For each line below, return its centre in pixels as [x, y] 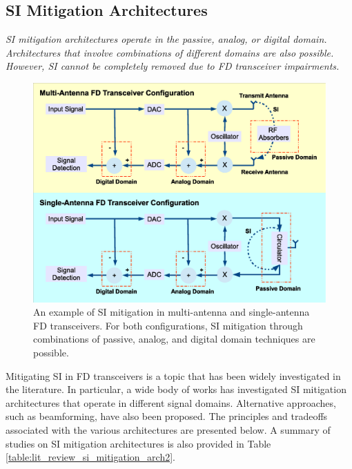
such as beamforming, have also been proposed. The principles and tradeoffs [167, 416]
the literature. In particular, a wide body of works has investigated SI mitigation [176, 389]
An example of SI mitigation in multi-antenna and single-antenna [172, 312]
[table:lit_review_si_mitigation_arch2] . [90, 457]
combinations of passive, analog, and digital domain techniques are [174, 339]
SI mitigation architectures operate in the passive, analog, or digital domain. [166, 39]
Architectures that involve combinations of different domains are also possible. [170, 52]
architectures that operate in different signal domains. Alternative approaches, [171, 402]
